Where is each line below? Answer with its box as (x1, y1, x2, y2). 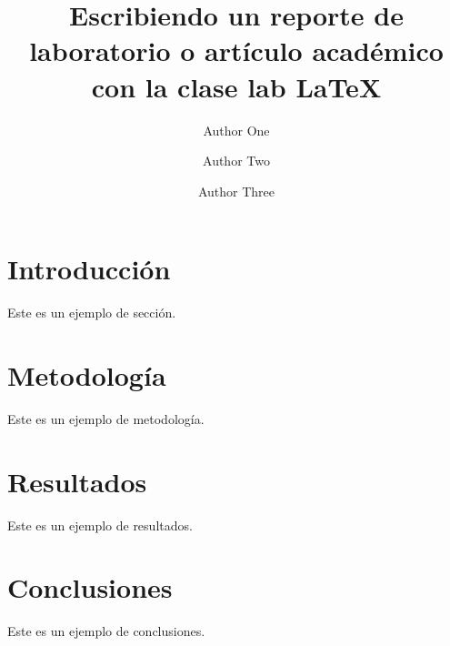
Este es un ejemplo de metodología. (7, 409, 205, 428)
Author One (203, 120, 270, 139)
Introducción (7, 250, 171, 288)
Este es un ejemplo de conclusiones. (7, 621, 205, 641)
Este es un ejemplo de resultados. (7, 515, 193, 534)
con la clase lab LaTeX (91, 67, 382, 105)
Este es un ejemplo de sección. (7, 303, 176, 322)
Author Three (197, 181, 275, 200)
